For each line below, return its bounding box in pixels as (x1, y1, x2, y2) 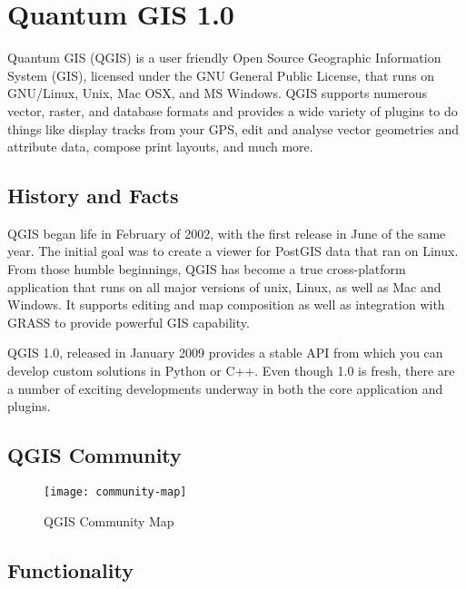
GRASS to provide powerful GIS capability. (7, 312, 250, 331)
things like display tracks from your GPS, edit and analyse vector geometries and (7, 119, 460, 138)
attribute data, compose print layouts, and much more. (7, 137, 313, 156)
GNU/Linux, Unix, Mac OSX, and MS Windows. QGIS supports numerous (7, 83, 428, 103)
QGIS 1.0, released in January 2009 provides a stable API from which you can (7, 343, 443, 362)
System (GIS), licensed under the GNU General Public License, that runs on (7, 65, 435, 84)
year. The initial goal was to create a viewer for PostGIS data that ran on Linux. (7, 241, 459, 260)
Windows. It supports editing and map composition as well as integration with (7, 295, 445, 314)
